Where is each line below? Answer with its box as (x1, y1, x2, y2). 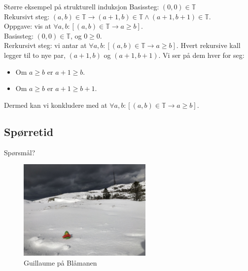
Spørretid (4, 124, 54, 139)
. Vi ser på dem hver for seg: (158, 49, 245, 60)
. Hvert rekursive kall (176, 40, 241, 50)
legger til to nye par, (4, 49, 66, 60)
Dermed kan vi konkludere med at (4, 99, 107, 110)
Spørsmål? (4, 147, 35, 157)
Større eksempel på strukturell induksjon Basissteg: (4, 1, 159, 11)
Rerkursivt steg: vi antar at (4, 40, 87, 50)
